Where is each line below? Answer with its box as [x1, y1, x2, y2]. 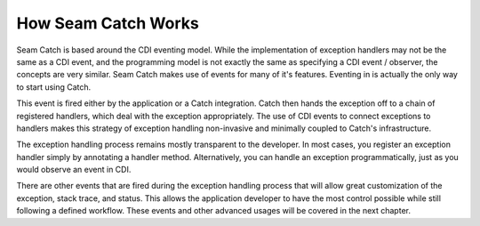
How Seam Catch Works [16, 13, 199, 33]
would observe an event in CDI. [16, 165, 132, 175]
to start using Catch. [16, 81, 92, 93]
